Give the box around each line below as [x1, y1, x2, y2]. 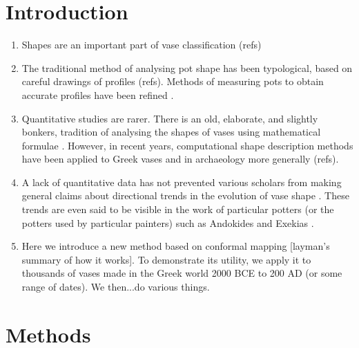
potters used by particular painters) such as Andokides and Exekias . [21, 215, 314, 230]
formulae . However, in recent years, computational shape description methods [21, 138, 353, 152]
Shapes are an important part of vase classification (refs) [21, 37, 262, 52]
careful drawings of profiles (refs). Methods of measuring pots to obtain [21, 74, 324, 89]
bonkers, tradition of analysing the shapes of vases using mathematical [21, 125, 321, 139]
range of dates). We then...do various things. [21, 280, 210, 294]
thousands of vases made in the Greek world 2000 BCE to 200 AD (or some [21, 266, 342, 280]
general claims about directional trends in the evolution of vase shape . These [21, 188, 349, 203]
